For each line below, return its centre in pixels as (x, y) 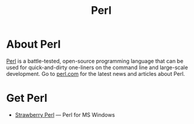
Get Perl (27, 98)
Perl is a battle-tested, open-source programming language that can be (95, 61)
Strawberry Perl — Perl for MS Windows (65, 114)
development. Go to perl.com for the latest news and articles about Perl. (96, 73)
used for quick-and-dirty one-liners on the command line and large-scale (97, 67)
